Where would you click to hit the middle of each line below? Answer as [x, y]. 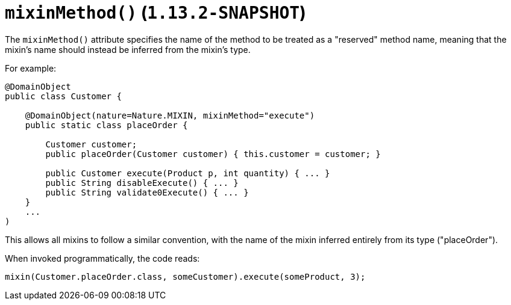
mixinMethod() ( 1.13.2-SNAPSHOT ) [155, 13]
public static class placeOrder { [106, 125]
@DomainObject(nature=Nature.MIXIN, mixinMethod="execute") [170, 115]
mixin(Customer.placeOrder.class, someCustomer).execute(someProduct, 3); [185, 276]
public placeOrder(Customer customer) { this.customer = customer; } [213, 154]
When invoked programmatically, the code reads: [102, 258]
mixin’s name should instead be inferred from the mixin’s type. [128, 49]
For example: [31, 68]
